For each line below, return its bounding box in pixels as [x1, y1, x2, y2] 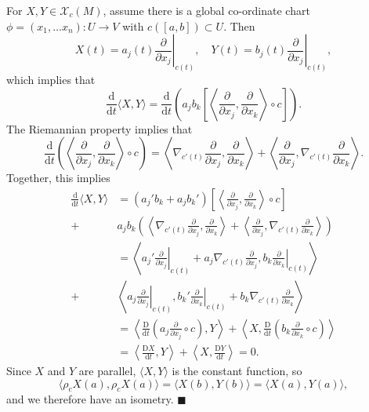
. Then [223, 17, 255, 34]
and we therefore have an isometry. [6, 391, 174, 407]
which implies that [6, 71, 96, 88]
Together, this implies [6, 170, 110, 186]
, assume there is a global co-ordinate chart [103, 2, 310, 18]
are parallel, [78, 363, 136, 379]
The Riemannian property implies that [6, 120, 193, 137]
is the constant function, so [172, 363, 302, 379]
